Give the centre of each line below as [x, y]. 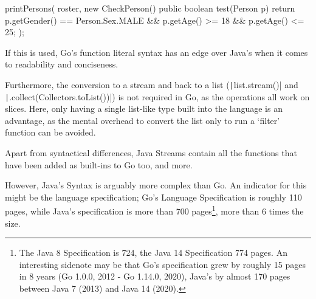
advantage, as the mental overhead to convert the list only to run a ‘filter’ [143, 120]
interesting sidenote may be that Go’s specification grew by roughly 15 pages [162, 264]
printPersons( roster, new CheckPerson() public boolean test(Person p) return [150, 8]
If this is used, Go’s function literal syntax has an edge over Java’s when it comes [156, 52]
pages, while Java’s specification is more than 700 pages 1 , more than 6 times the [154, 210]
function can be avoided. [50, 132]
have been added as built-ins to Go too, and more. [99, 164]
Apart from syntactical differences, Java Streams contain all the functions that [151, 153]
